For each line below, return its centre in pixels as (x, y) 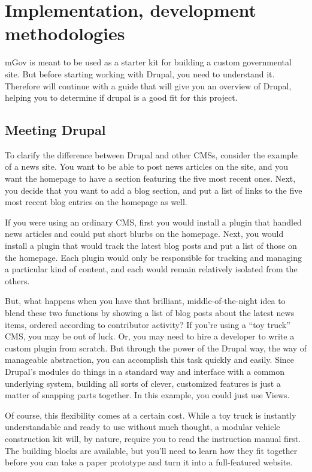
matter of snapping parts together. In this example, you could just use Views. (147, 395)
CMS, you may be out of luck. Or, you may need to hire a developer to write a (150, 336)
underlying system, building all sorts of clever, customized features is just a (143, 383)
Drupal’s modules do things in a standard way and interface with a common (145, 371)
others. (17, 280)
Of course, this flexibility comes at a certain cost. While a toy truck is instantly (151, 415)
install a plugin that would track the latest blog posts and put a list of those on (151, 246)
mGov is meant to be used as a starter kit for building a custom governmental (148, 62)
